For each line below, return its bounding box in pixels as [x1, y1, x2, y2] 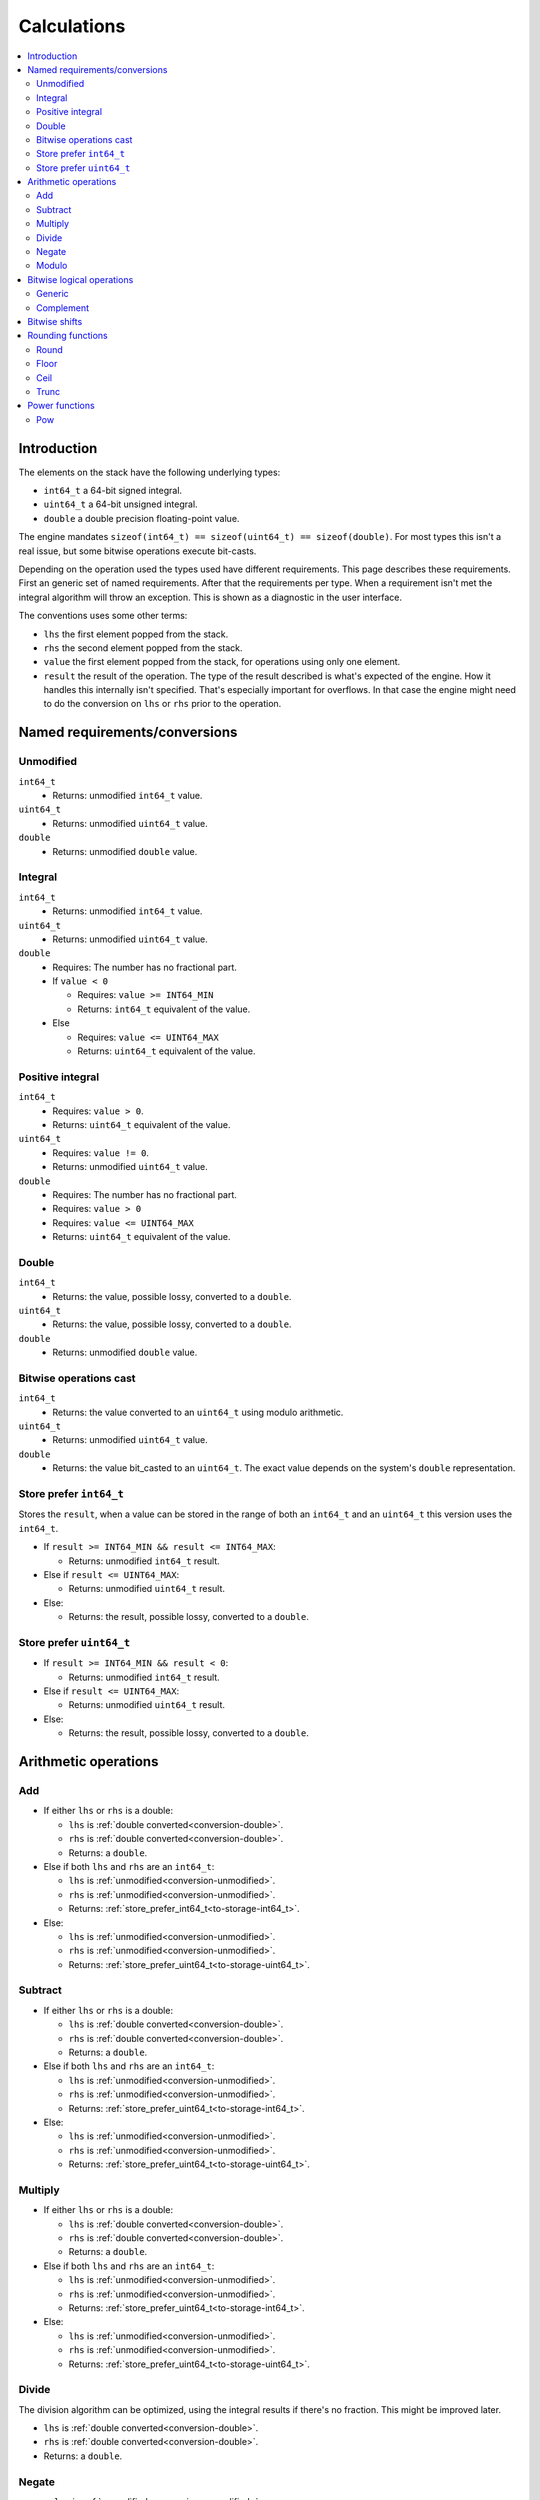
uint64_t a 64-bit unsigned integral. [43, 498, 199, 510]
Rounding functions [27, 330, 109, 342]
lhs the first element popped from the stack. [43, 628, 229, 640]
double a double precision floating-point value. [43, 512, 240, 524]
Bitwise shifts [27, 315, 83, 327]
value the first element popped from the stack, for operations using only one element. [43, 656, 401, 668]
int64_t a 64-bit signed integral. [43, 485, 183, 496]
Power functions [27, 400, 95, 412]
